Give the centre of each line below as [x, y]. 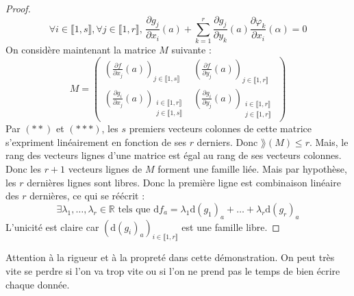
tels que [134, 209]
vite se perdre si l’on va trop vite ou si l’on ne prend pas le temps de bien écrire [173, 271]
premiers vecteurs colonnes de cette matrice [220, 128]
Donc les [23, 169]
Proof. [18, 8]
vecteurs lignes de [105, 169]
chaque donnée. [38, 284]
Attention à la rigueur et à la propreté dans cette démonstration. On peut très [170, 257]
